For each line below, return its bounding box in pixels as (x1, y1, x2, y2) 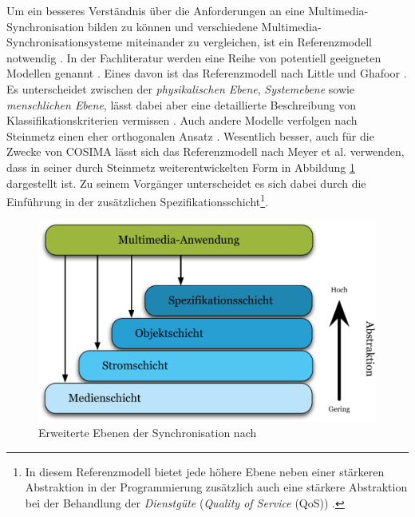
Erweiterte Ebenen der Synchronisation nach (38, 424, 257, 441)
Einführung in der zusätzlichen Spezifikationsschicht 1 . (6, 191, 269, 209)
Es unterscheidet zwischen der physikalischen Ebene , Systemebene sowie (6, 80, 355, 97)
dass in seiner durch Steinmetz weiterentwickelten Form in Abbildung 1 (6, 158, 355, 175)
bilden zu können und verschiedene (88, 18, 258, 34)
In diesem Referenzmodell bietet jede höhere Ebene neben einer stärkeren (25, 463, 385, 479)
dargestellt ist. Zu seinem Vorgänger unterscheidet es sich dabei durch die (6, 174, 366, 191)
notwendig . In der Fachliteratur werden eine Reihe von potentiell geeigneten (6, 49, 381, 66)
